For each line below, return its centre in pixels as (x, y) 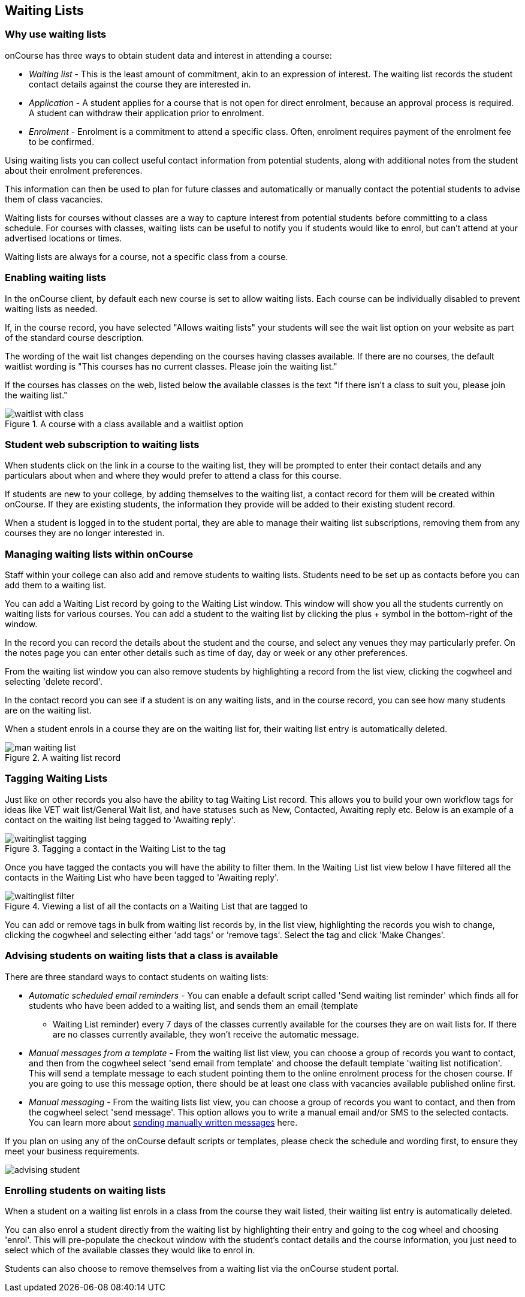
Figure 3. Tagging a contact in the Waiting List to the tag (115, 848)
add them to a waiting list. (55, 585)
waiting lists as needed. (51, 309)
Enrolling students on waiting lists (85, 1190)
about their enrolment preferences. (74, 170)
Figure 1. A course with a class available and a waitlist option (124, 424)
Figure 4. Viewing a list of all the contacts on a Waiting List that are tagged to (156, 906)
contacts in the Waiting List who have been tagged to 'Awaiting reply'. (142, 877)
